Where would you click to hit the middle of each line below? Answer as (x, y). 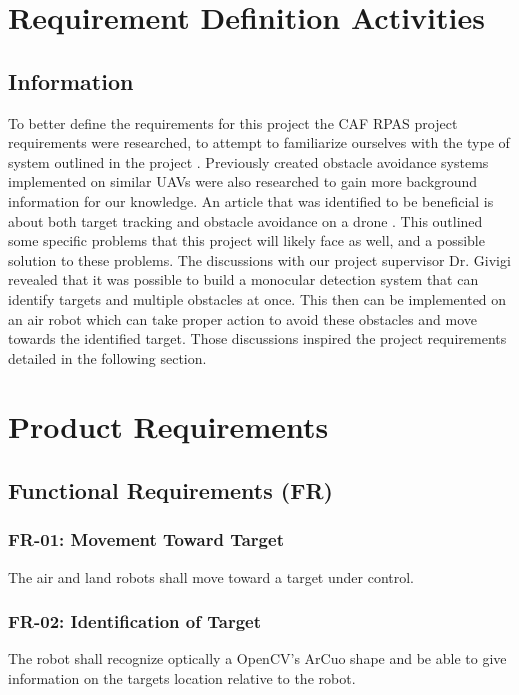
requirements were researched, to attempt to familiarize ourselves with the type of (259, 142)
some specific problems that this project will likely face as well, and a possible (246, 240)
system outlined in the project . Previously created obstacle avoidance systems (248, 161)
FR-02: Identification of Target (134, 621)
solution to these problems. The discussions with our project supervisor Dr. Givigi (259, 259)
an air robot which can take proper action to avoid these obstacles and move (242, 318)
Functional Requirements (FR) (170, 490)
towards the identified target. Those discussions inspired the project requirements (257, 338)
